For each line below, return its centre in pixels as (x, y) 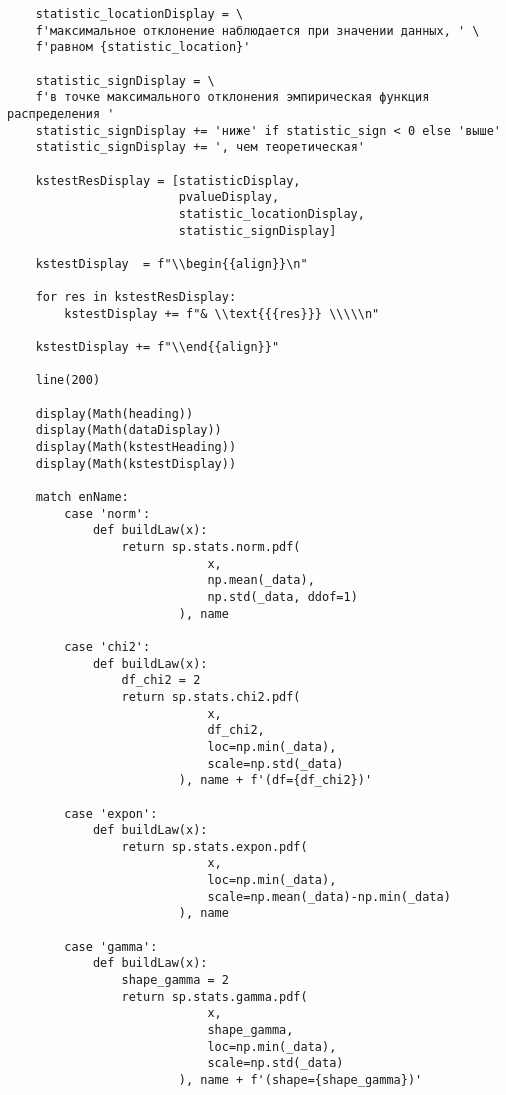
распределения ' (61, 113)
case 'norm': (107, 513)
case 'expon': (111, 813)
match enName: (82, 497)
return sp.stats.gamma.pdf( (214, 996)
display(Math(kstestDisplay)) (136, 463)
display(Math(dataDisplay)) (128, 430)
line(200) (68, 380)
